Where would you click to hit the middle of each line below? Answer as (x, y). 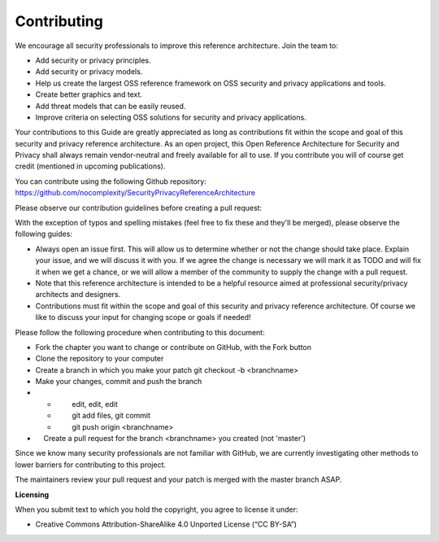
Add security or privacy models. (89, 72)
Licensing (32, 494)
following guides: (44, 234)
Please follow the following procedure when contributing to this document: (140, 332)
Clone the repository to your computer (100, 359)
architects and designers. (78, 295)
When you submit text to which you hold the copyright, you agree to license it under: (156, 509)
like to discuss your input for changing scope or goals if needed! (143, 317)
